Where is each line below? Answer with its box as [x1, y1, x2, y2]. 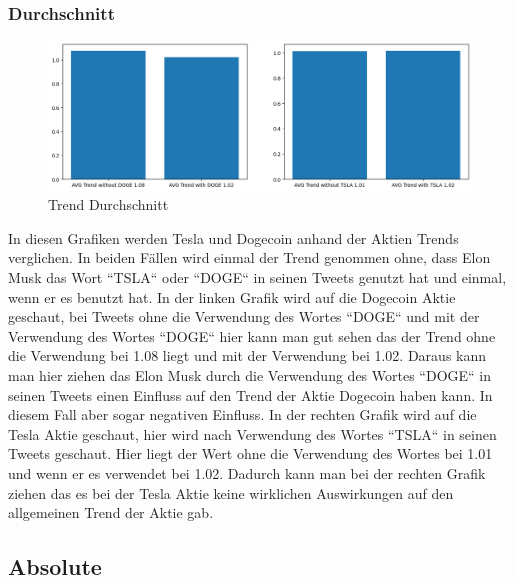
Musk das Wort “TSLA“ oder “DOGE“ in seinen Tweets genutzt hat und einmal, [8, 267, 507, 288]
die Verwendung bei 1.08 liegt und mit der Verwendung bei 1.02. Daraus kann [8, 345, 487, 366]
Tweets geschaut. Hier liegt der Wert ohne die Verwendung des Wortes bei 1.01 [8, 443, 493, 464]
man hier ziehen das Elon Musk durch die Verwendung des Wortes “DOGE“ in [8, 365, 491, 386]
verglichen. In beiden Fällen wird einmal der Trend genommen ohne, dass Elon [8, 247, 491, 268]
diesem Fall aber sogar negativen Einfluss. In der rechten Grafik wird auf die [8, 404, 477, 425]
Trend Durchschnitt [48, 194, 169, 215]
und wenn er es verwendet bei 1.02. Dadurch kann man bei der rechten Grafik [8, 463, 486, 483]
